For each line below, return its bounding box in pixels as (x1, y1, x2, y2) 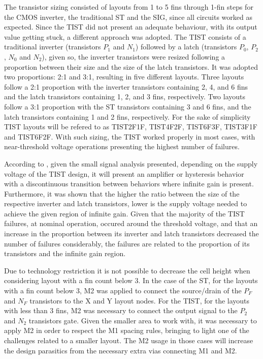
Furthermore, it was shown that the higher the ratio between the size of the (4, 188, 240, 199)
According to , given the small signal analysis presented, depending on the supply (4, 158, 258, 169)
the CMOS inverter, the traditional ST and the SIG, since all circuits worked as (4, 11, 252, 22)
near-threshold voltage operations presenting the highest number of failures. (4, 141, 240, 152)
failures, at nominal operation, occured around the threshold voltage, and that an (4, 218, 258, 229)
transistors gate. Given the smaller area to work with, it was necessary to (28, 315, 257, 325)
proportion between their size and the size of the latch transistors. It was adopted (4, 61, 258, 72)
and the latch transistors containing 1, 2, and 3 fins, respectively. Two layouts (4, 91, 246, 102)
